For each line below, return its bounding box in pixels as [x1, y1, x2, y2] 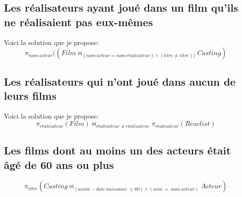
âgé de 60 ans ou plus [4, 157, 114, 172]
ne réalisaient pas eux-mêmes [4, 14, 153, 29]
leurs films [4, 88, 57, 103]
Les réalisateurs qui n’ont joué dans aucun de [4, 74, 236, 89]
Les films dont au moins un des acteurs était [4, 143, 231, 158]
